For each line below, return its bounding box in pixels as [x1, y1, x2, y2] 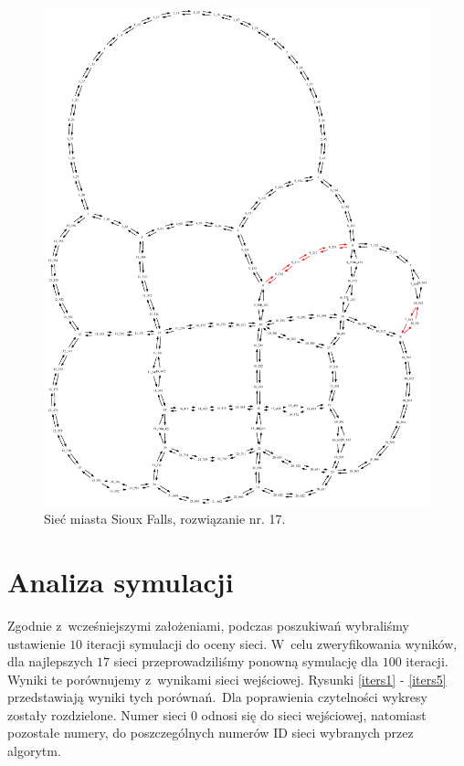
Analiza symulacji [7, 562, 234, 600]
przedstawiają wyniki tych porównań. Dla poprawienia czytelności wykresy [7, 687, 427, 707]
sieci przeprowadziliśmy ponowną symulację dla [113, 652, 378, 671]
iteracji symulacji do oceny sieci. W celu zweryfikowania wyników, [86, 633, 458, 653]
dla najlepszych [7, 652, 93, 671]
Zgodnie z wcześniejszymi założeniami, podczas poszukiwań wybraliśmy [7, 615, 409, 634]
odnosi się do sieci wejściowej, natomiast [201, 705, 427, 724]
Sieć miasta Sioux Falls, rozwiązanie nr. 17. [44, 509, 286, 528]
